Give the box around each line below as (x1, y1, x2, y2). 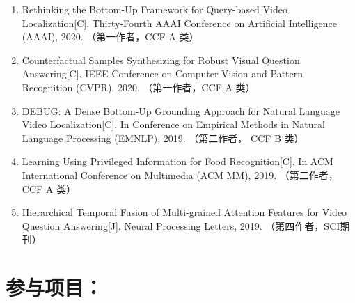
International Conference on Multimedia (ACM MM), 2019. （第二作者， (22, 167, 338, 182)
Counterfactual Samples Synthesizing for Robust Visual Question (22, 52, 300, 67)
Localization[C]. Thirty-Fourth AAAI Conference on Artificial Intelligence (22, 15, 337, 30)
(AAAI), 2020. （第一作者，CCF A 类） (22, 29, 199, 44)
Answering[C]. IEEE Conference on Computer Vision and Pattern (22, 66, 303, 81)
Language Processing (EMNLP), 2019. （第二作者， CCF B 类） (22, 130, 304, 145)
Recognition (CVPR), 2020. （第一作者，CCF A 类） (22, 79, 255, 94)
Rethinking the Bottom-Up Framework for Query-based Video (22, 2, 287, 16)
